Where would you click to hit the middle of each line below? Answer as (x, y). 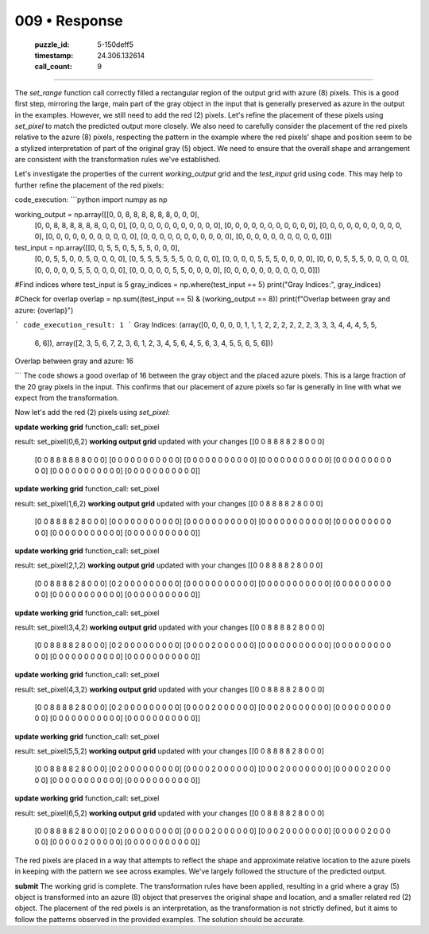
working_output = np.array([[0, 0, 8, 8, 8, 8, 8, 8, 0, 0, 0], (107, 214)
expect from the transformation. (67, 398)
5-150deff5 (116, 45)
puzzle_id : (52, 45)
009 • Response (69, 21)
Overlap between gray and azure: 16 (74, 361)
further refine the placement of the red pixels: (89, 185)
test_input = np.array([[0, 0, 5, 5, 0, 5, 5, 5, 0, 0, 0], (97, 247)
